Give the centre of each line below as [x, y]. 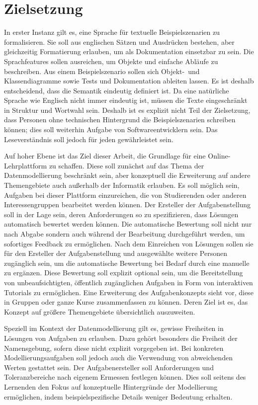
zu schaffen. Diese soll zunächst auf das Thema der [127, 165]
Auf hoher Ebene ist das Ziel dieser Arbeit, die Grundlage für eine [105, 156]
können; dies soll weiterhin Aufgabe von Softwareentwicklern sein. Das [111, 129]
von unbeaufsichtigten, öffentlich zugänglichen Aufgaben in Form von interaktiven [129, 282]
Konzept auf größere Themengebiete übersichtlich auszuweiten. [100, 311]
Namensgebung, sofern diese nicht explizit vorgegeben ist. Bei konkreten [114, 348]
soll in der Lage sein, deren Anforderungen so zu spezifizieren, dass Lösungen [121, 214]
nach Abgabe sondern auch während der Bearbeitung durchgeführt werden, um [125, 234]
